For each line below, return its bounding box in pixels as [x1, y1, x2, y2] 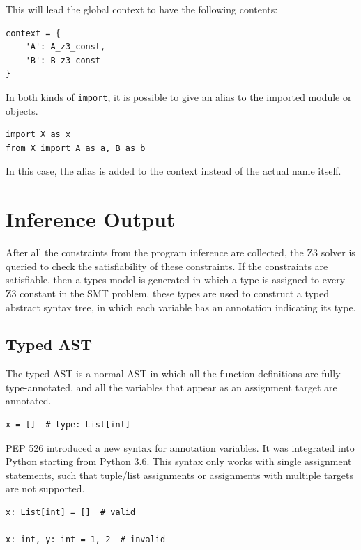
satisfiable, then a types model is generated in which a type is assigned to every [6, 272, 346, 287]
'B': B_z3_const [25, 55, 101, 65]
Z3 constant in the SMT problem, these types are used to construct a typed [6, 285, 330, 300]
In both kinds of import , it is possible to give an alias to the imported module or [6, 89, 352, 104]
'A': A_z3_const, [25, 42, 106, 52]
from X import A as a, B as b [6, 143, 146, 153]
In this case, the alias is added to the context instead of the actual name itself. [6, 164, 341, 178]
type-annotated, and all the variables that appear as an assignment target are [6, 379, 337, 394]
